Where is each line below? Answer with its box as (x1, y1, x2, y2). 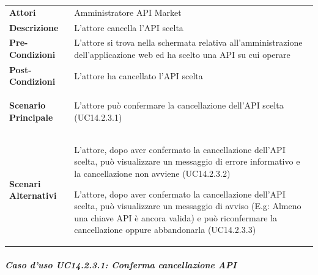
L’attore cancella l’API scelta (74, 21, 183, 34)
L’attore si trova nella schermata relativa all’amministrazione (74, 36, 303, 49)
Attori (9, 5, 36, 18)
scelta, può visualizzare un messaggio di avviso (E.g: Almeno (74, 199, 301, 212)
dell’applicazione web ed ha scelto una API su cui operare (74, 48, 290, 61)
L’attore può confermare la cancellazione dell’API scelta (74, 99, 284, 112)
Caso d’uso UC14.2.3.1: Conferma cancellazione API (5, 259, 237, 271)
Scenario (9, 99, 46, 112)
